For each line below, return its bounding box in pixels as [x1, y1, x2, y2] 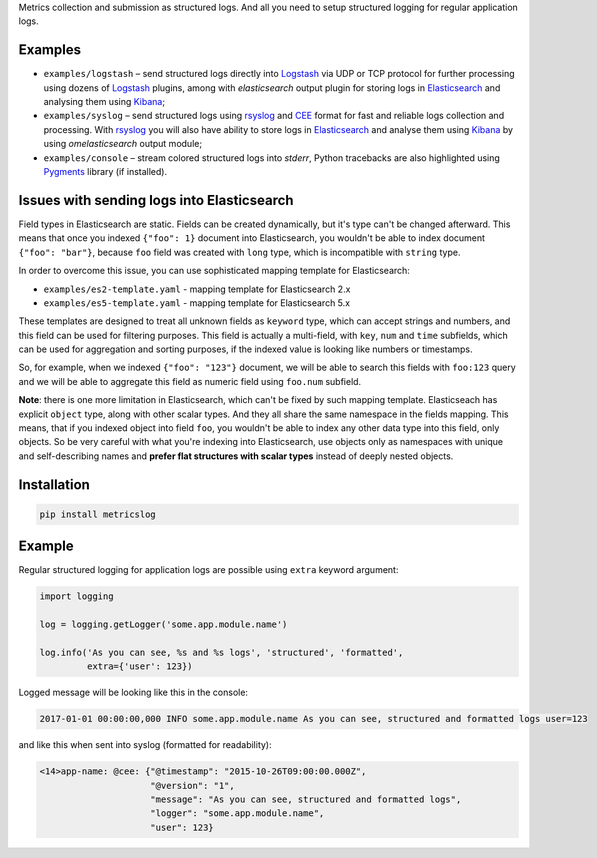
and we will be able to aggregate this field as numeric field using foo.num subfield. [18, 375, 362, 387]
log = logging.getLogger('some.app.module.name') [39, 619, 288, 630]
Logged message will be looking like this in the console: [18, 686, 249, 699]
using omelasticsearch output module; [43, 138, 203, 150]
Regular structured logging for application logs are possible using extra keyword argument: [18, 564, 399, 576]
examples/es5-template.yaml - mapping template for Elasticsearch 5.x [43, 296, 350, 309]
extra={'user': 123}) [86, 661, 194, 672]
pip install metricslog [39, 508, 157, 520]
